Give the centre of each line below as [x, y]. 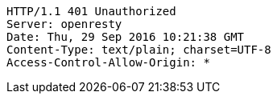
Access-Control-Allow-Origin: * [108, 62]
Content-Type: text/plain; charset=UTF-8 [139, 50]
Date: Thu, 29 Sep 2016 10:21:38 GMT [126, 37]
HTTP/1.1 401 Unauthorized [91, 11]
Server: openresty [64, 24]
